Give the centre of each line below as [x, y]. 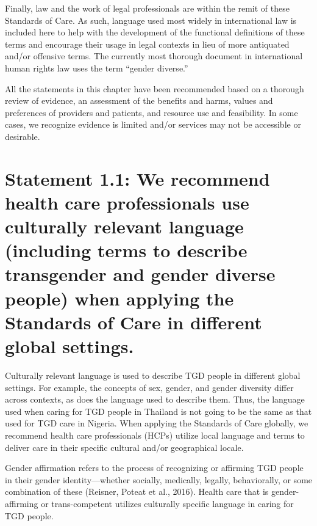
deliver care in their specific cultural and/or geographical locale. [124, 447]
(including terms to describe [126, 250]
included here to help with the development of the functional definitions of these [155, 32]
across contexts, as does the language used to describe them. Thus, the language [155, 399]
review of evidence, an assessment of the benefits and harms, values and [139, 100]
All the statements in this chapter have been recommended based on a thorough [155, 88]
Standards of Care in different [134, 322]
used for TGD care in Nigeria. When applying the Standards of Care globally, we [157, 423]
